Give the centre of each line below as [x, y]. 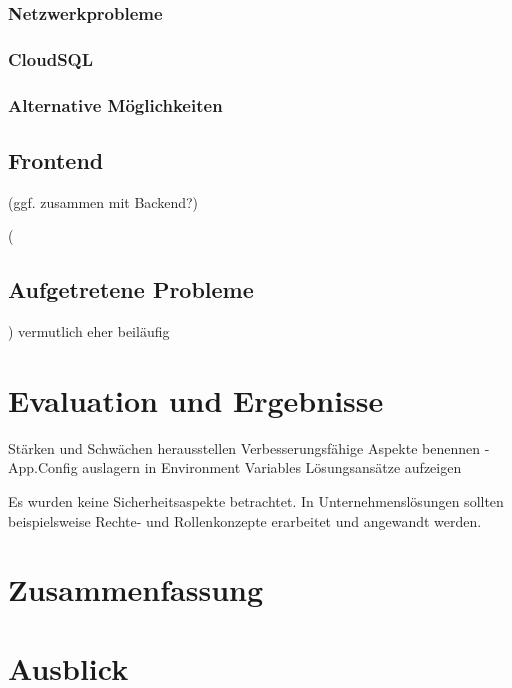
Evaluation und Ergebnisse [196, 399]
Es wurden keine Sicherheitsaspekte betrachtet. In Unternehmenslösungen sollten [256, 501]
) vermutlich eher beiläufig [89, 331]
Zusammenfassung [136, 589]
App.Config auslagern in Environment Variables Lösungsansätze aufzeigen [235, 467]
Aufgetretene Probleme [131, 289]
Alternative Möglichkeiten [115, 104]
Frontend [56, 159]
